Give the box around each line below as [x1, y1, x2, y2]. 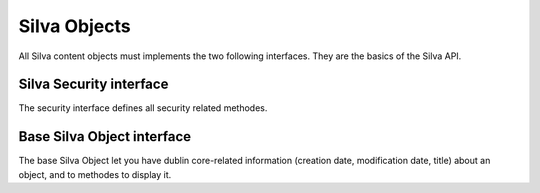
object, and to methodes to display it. [18, 168, 172, 180]
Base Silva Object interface [18, 128, 192, 145]
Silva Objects [18, 15, 131, 37]
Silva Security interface [18, 76, 169, 93]
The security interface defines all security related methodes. [18, 102, 268, 114]
